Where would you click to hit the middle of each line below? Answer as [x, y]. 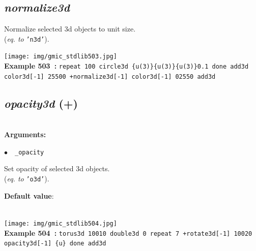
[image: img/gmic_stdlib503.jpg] [61, 57]
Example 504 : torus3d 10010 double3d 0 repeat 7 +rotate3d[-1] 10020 [128, 232]
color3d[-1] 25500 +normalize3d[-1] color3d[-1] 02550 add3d [110, 76]
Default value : [29, 195]
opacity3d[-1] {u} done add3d [55, 244]
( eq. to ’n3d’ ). [27, 38]
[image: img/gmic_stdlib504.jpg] [61, 223]
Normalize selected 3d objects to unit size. [70, 29]
